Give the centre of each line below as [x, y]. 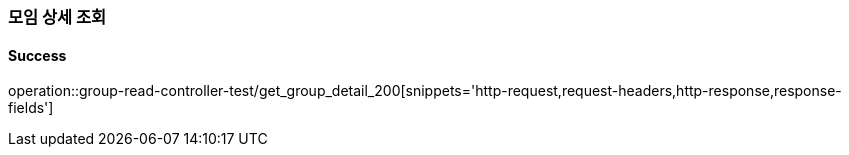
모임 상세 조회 [57, 17]
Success [37, 55]
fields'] [31, 108]
